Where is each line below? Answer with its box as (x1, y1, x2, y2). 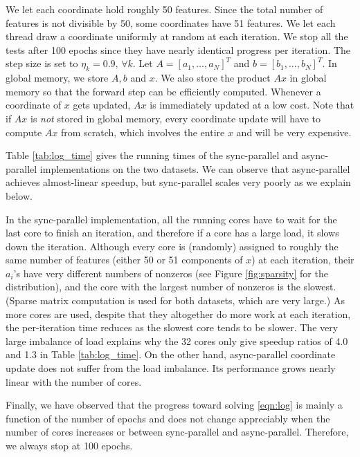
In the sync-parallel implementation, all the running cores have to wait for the (6, 212, 337, 226)
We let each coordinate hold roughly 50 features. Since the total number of (6, 2, 323, 16)
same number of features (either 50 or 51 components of (6, 252, 243, 267)
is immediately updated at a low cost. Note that (150, 97, 354, 112)
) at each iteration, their (251, 252, 354, 267)
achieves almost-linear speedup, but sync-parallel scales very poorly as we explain (6, 175, 351, 189)
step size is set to (6, 56, 78, 71)
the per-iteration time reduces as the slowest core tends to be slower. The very (6, 320, 339, 335)
